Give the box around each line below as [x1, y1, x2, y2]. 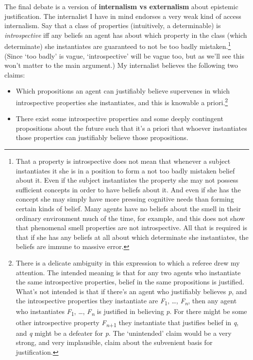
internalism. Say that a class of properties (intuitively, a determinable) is [4, 20, 221, 31]
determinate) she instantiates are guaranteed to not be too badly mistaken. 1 [4, 40, 231, 51]
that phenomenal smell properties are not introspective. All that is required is [16, 222, 248, 233]
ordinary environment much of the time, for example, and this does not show [16, 213, 245, 223]
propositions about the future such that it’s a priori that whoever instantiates [16, 123, 247, 133]
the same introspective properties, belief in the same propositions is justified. [16, 277, 244, 287]
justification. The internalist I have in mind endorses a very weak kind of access [4, 11, 241, 21]
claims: [4, 69, 25, 79]
